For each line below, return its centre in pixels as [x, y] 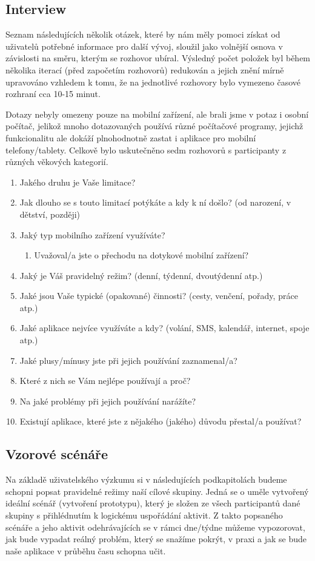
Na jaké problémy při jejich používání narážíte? [108, 401]
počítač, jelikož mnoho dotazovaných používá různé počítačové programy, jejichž [154, 126]
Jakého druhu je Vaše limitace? [78, 182]
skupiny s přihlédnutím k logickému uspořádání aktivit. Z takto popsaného [144, 515]
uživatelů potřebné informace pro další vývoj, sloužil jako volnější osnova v [144, 46]
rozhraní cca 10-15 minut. [53, 94]
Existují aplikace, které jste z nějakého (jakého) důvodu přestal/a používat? [161, 421]
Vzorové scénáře [57, 454]
